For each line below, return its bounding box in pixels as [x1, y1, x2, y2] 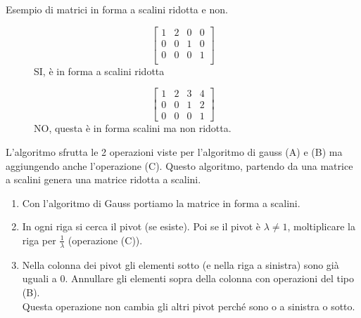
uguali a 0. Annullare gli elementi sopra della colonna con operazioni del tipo [22, 271, 354, 286]
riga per [22, 232, 56, 247]
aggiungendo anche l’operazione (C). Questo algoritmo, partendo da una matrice [6, 158, 353, 173]
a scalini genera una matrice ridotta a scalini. [6, 172, 201, 187]
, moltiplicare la [287, 219, 355, 234]
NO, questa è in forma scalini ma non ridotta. [34, 121, 232, 135]
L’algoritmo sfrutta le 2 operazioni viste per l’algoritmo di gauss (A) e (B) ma [6, 145, 343, 159]
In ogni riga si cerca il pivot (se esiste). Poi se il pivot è [22, 219, 260, 234]
